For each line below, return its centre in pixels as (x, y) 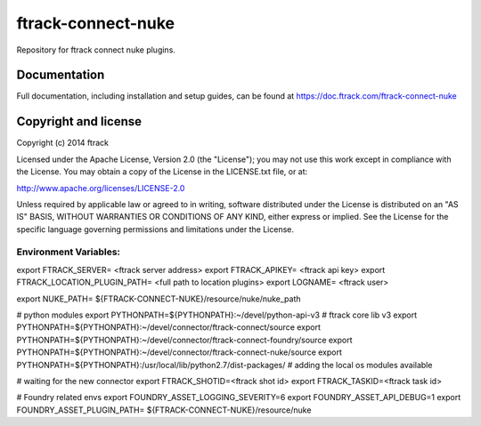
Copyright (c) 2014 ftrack (62, 143)
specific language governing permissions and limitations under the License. (155, 229)
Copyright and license (79, 121)
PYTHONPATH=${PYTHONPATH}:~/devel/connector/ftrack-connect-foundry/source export (184, 340)
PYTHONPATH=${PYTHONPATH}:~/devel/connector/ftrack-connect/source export (168, 327)
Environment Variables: (68, 252)
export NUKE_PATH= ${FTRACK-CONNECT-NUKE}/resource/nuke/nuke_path (159, 299)
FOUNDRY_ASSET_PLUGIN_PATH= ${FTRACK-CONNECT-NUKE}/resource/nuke (164, 410)
